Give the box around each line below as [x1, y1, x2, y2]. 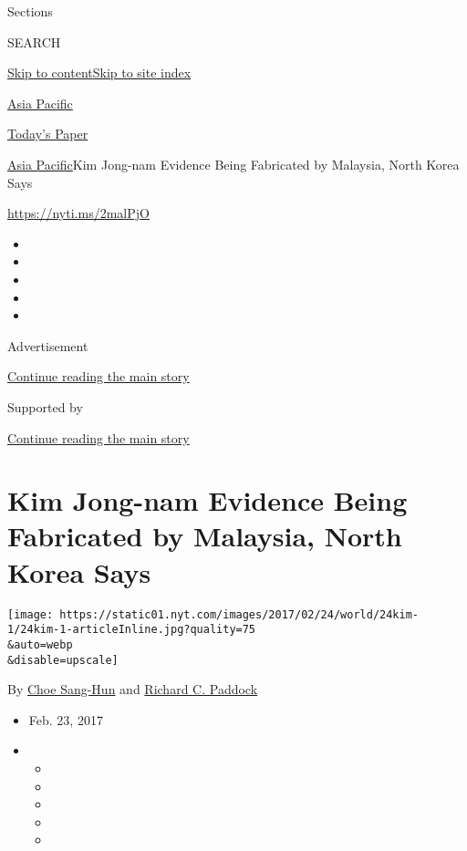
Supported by [7, 397, 83, 416]
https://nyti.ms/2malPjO [7, 203, 150, 223]
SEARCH [7, 32, 61, 51]
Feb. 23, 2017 [28, 710, 103, 729]
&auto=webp [7, 638, 73, 651]
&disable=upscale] [7, 653, 119, 667]
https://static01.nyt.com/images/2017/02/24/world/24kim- [59, 607, 420, 621]
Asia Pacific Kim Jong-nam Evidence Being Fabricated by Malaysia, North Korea [7, 154, 460, 173]
